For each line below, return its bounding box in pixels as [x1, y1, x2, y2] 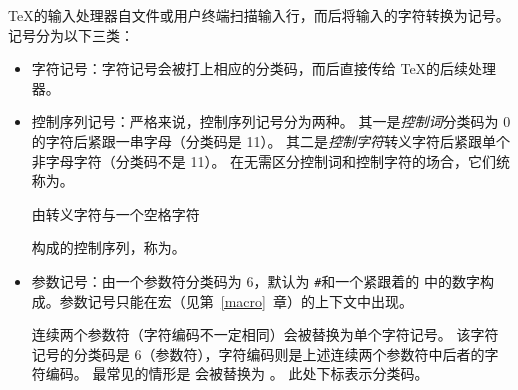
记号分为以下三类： [8, 24, 134, 45]
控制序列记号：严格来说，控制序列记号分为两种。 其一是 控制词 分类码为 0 [31, 111, 511, 132]
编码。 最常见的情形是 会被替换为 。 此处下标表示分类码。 [45, 363, 429, 384]
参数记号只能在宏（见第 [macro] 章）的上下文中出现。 [59, 290, 413, 311]
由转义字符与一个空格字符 [31, 203, 200, 224]
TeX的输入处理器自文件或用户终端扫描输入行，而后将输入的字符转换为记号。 [8, 5, 510, 25]
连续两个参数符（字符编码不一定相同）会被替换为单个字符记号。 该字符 [31, 324, 499, 345]
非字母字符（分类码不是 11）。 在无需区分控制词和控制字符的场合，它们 [31, 150, 497, 171]
